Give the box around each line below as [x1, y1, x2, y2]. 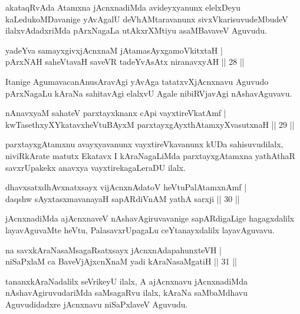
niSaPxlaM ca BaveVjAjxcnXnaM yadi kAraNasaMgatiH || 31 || [5, 255, 237, 267]
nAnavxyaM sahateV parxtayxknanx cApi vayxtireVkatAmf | [5, 107, 226, 119]
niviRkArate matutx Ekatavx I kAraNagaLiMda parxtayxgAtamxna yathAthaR [5, 149, 295, 161]
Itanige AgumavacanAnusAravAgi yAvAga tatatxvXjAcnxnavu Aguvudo [5, 75, 269, 87]
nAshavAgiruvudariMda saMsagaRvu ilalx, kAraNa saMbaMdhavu [5, 286, 248, 299]
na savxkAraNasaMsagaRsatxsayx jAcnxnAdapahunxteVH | [5, 243, 222, 256]
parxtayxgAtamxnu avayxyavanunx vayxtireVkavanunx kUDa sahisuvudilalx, [5, 138, 283, 150]
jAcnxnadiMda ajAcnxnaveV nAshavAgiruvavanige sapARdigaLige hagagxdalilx [5, 212, 295, 224]
